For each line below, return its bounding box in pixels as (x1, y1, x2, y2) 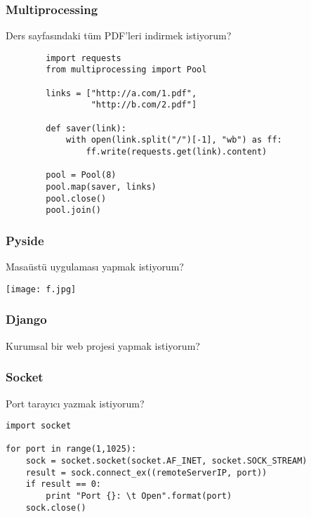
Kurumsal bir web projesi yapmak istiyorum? (6, 338, 200, 353)
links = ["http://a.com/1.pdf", (46, 88, 197, 98)
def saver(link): (46, 123, 126, 133)
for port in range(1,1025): (6, 444, 137, 454)
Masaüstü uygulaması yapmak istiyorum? (6, 259, 184, 274)
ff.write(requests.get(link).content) (86, 147, 267, 157)
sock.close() (25, 502, 86, 513)
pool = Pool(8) (46, 170, 117, 181)
